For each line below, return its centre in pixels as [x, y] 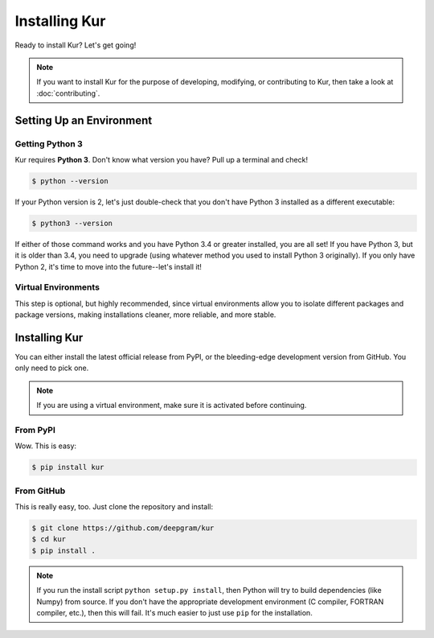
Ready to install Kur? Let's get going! [76, 45]
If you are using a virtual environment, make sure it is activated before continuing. [172, 405]
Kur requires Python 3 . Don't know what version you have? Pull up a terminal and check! [162, 159]
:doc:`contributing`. [68, 93]
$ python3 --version [72, 223]
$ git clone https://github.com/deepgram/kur [123, 528]
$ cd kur [49, 539]
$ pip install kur [68, 467]
